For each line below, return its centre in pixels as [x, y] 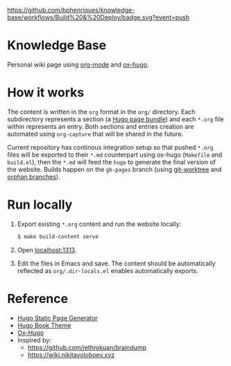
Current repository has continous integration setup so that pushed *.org [110, 147]
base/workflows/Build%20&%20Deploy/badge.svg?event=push [98, 17]
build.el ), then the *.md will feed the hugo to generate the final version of [112, 162]
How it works [46, 93]
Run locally [40, 205]
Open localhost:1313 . [47, 250]
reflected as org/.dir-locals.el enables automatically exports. [108, 270]
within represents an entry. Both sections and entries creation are [101, 126]
